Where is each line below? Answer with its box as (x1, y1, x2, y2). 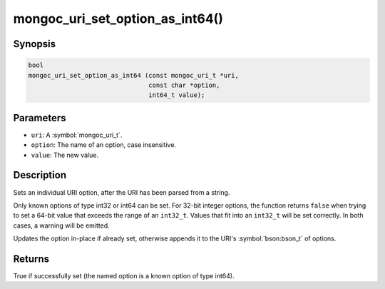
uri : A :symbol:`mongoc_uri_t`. (31, 131, 123, 139)
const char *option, (148, 81, 220, 89)
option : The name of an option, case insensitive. (31, 141, 177, 149)
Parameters (13, 111, 66, 124)
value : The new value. (31, 151, 99, 159)
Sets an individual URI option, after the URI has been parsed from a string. (13, 188, 230, 196)
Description (13, 169, 67, 181)
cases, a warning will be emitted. (13, 221, 110, 230)
